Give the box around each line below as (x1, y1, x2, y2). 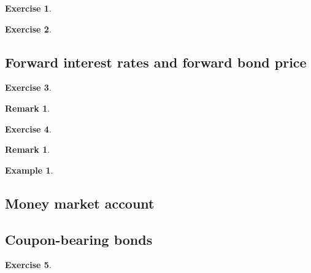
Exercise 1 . (5, 2, 52, 14)
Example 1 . (5, 163, 53, 176)
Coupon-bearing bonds (5, 229, 153, 248)
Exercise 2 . (5, 22, 52, 35)
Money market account (5, 193, 155, 212)
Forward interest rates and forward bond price (5, 52, 307, 71)
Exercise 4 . (5, 122, 52, 135)
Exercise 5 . (5, 258, 52, 271)
